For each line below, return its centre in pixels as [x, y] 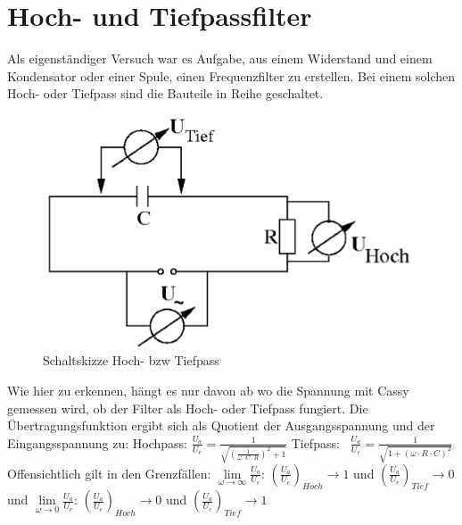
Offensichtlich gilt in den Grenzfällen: [109, 473]
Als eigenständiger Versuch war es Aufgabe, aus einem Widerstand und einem [220, 58]
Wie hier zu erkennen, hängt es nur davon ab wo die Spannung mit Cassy [208, 391]
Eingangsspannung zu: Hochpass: [97, 442]
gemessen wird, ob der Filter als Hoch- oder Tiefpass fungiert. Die [188, 408]
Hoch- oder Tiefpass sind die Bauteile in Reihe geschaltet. [165, 93]
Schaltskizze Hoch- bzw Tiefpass [131, 360]
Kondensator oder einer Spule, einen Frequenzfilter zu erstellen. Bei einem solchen [231, 75]
